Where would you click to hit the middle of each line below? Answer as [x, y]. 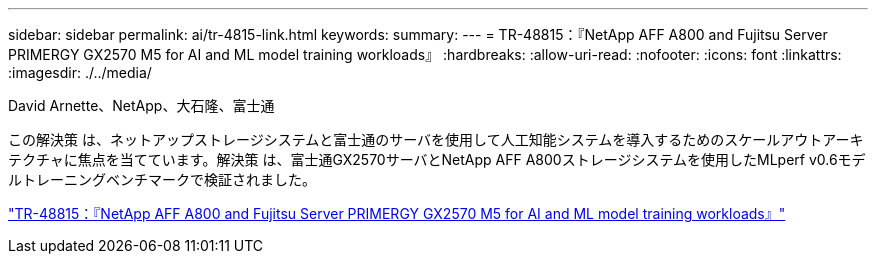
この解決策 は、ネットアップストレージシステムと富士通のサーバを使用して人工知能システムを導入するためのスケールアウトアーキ [436, 139]
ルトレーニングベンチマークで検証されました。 [162, 179]
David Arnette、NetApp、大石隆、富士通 [141, 105]
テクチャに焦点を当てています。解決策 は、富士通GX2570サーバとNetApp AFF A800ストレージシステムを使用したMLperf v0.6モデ [437, 159]
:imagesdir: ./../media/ [80, 72]
